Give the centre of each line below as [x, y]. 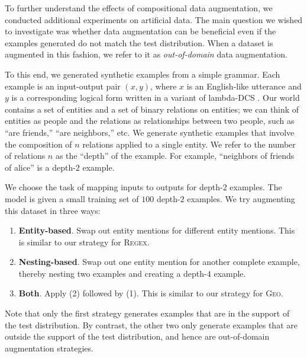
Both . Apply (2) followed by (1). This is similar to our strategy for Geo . [151, 293]
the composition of [38, 144]
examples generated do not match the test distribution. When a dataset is [139, 42]
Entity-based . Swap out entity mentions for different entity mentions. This [157, 230]
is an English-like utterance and [244, 86]
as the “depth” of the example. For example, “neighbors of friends [175, 156]
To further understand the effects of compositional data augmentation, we [139, 8]
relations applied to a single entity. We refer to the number [189, 144]
